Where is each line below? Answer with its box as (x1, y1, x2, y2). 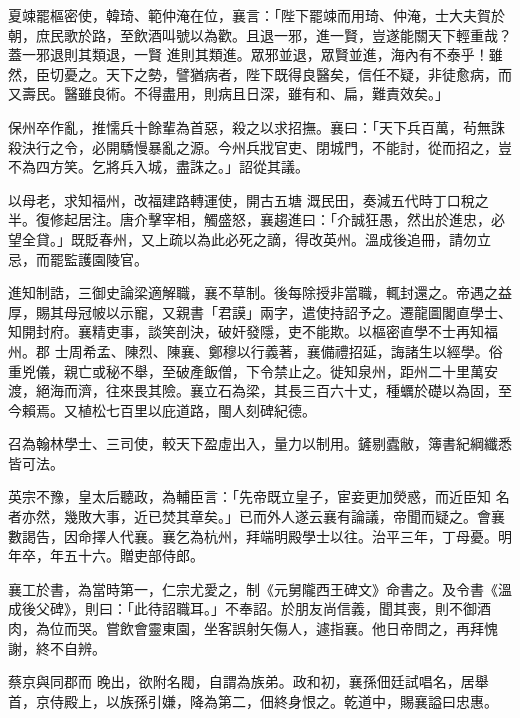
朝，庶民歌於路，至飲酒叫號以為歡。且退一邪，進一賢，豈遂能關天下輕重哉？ (8, 24, 512, 45)
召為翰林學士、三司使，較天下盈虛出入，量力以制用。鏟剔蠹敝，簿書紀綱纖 (8, 433, 498, 454)
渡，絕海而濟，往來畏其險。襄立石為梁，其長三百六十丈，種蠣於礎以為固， (8, 380, 498, 401)
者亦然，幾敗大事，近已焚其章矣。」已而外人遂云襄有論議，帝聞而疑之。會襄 (8, 506, 505, 527)
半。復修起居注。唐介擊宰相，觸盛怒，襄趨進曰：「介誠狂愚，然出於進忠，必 (8, 209, 505, 230)
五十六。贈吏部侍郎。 (63, 545, 204, 566)
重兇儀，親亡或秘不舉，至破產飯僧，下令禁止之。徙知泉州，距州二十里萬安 (8, 360, 498, 381)
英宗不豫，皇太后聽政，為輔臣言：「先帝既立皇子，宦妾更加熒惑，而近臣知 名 (8, 486, 510, 507)
